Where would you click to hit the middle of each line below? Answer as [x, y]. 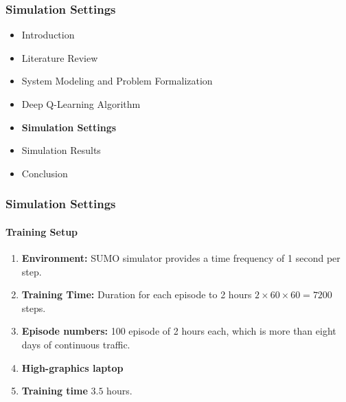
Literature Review [60, 57]
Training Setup [42, 231]
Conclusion [45, 173]
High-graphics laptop [72, 367]
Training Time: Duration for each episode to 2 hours [137, 294]
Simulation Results [61, 150]
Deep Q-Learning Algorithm [81, 104]
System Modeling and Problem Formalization [117, 81]
